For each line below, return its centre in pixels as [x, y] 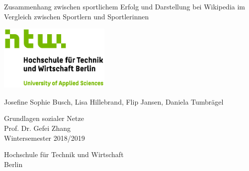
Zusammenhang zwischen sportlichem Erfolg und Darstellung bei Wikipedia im [125, 6]
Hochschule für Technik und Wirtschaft [64, 154]
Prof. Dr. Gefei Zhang [37, 128]
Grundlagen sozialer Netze [44, 118]
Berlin [13, 164]
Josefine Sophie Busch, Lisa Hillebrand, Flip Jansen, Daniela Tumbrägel [114, 101]
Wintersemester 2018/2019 [44, 138]
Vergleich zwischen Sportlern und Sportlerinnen [77, 16]
